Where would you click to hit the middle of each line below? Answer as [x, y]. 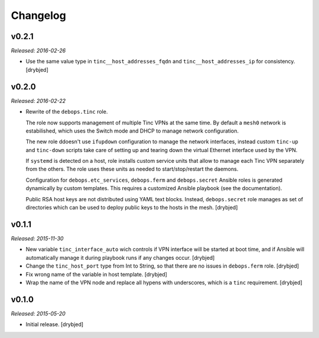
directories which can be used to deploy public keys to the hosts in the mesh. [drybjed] [132, 208]
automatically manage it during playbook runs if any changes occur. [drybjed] [120, 257]
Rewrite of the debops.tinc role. [67, 112]
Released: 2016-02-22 [38, 101]
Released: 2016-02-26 [38, 51]
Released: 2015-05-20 [38, 313]
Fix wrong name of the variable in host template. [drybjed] [97, 274]
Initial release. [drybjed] [55, 324]
